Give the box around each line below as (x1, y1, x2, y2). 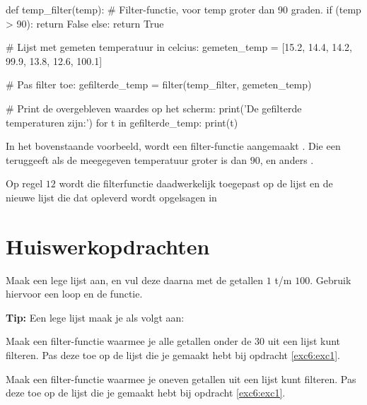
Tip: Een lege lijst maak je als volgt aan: (6, 310, 185, 324)
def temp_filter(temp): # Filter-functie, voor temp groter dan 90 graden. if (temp (6, 2, 361, 16)
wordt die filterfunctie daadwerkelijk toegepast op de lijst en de (59, 176, 333, 191)
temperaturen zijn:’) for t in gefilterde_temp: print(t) (6, 115, 238, 129)
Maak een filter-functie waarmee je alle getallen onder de (6, 334, 252, 348)
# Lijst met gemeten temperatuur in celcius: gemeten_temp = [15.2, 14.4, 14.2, (6, 40, 352, 54)
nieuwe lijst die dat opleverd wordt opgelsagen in (6, 189, 217, 204)
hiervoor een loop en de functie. (6, 286, 143, 301)
